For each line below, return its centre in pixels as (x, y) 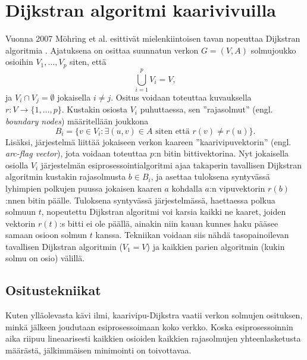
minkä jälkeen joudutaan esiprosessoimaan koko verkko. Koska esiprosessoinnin (149, 326)
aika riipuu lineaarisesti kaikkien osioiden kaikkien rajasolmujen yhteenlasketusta (153, 338)
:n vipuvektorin (237, 188)
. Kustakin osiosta (94, 109)
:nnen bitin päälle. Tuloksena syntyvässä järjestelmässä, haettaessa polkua (140, 200)
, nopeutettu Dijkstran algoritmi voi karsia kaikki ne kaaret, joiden (164, 212)
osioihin (19, 62)
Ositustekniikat (53, 290)
